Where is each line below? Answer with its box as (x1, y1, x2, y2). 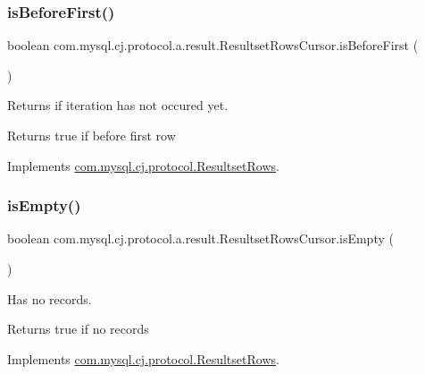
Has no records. (7, 289, 92, 308)
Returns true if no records (7, 319, 149, 338)
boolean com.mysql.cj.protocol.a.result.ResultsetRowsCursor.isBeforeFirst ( (7, 36, 419, 55)
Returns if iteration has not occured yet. (7, 96, 229, 115)
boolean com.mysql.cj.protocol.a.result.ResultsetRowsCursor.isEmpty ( (7, 229, 394, 248)
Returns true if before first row (7, 126, 176, 144)
